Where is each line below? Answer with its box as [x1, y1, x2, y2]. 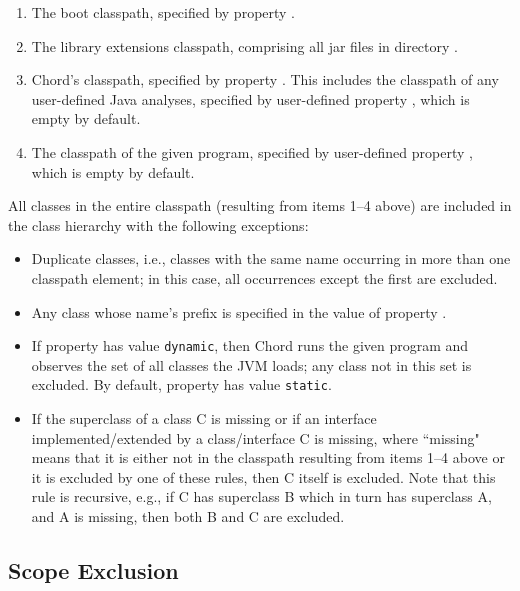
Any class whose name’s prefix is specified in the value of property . [31, 301, 447, 322]
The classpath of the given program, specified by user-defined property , [31, 141, 473, 162]
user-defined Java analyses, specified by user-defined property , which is [31, 88, 470, 109]
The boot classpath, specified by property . [31, 2, 296, 22]
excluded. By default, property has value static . [31, 374, 332, 395]
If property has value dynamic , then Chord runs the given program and [31, 335, 469, 356]
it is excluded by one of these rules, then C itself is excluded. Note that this [31, 466, 496, 487]
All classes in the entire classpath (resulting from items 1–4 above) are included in [8, 195, 512, 216]
